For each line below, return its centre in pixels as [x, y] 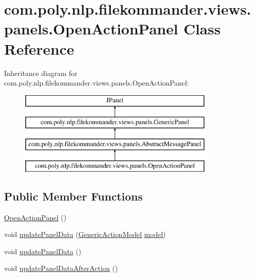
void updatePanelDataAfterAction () [61, 268]
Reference [39, 48]
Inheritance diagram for [41, 73]
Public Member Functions [73, 196]
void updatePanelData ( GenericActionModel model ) [85, 234]
